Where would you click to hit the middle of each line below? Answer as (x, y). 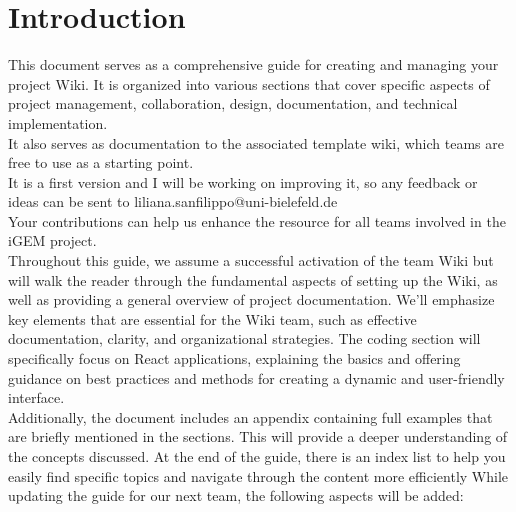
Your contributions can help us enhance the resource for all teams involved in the (257, 220)
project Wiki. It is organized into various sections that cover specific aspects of (249, 83)
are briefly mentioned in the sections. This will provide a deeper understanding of (258, 436)
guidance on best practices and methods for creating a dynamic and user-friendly (256, 377)
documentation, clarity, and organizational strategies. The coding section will (244, 338)
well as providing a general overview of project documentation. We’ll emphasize (251, 299)
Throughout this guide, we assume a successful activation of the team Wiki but (251, 260)
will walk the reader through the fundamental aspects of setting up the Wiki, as (253, 279)
